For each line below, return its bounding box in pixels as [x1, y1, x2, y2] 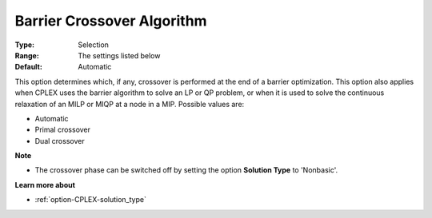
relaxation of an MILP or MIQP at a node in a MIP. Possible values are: [14, 99, 245, 109]
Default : [14, 62, 43, 72]
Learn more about [14, 180, 76, 189]
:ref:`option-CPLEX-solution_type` [34, 195, 147, 204]
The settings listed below [78, 50, 161, 60]
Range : [14, 50, 39, 60]
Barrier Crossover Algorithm [14, 12, 207, 30]
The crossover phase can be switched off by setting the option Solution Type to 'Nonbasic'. [34, 165, 338, 175]
